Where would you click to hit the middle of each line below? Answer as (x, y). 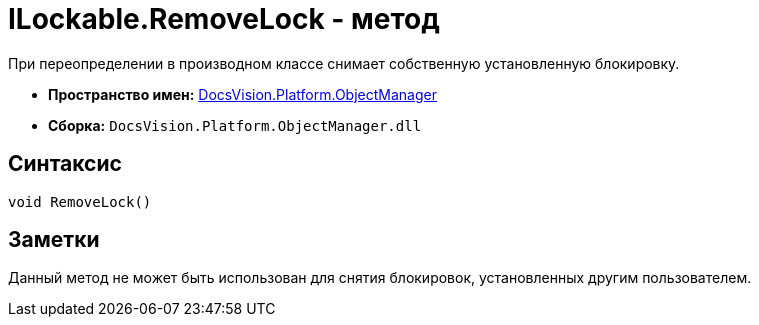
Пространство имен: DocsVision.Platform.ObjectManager (242, 94)
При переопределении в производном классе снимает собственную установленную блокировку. (344, 63)
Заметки (54, 240)
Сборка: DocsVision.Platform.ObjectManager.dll (235, 125)
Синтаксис (65, 164)
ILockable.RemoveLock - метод (224, 19)
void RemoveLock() (80, 201)
